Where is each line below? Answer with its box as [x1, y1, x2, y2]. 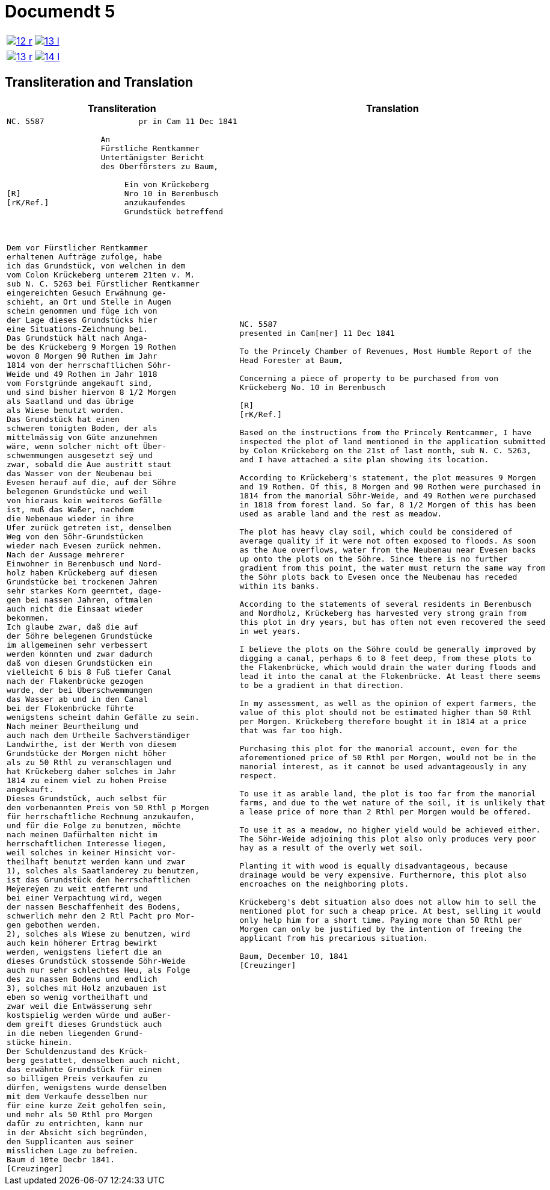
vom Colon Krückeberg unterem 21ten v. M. [7, 270, 195, 279]
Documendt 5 [5, 1, 115, 22]
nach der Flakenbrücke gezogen [7, 676, 143, 686]
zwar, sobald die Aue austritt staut [7, 459, 171, 469]
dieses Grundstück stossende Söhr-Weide [7, 956, 186, 965]
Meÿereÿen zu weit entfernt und [7, 884, 148, 893]
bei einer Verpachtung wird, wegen [7, 893, 162, 902]
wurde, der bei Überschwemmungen [7, 685, 153, 695]
